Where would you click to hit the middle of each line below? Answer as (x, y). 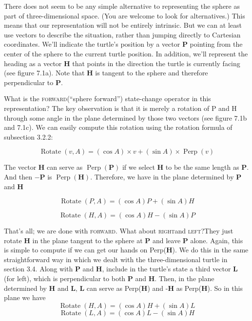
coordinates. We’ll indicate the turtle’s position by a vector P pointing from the (123, 44)
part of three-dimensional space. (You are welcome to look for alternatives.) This (125, 15)
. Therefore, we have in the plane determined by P (166, 176)
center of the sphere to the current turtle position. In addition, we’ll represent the (126, 53)
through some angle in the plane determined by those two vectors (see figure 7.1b (126, 117)
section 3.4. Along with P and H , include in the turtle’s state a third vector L (121, 269)
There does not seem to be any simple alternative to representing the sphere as (122, 6)
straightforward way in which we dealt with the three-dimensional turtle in (116, 259)
